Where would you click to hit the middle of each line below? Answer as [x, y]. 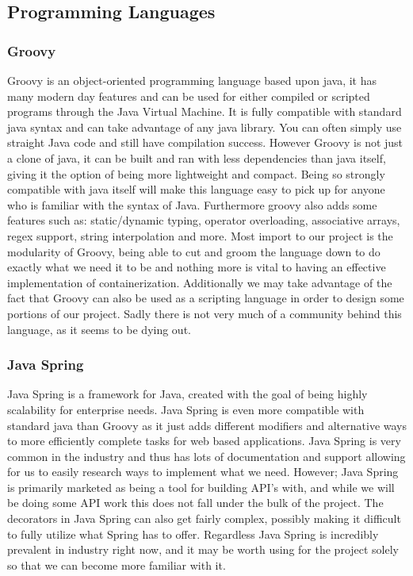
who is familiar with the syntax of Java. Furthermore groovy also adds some [192, 204]
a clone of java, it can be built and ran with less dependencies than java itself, [197, 157]
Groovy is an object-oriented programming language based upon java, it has [192, 80]
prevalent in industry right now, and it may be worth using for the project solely [203, 549]
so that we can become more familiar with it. [117, 564]
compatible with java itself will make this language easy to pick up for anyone [196, 189]
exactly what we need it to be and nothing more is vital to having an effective [197, 267]
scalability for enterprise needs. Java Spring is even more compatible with [186, 409]
